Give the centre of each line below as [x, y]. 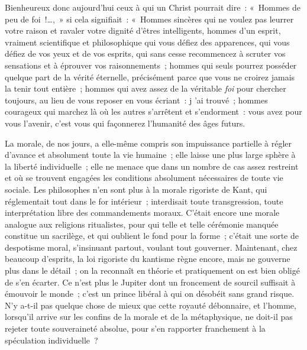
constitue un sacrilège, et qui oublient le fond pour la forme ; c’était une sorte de [152, 236]
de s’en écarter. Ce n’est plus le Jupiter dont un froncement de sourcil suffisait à [150, 282]
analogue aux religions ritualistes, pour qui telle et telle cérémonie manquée [142, 224]
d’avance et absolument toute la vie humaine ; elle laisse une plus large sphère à [150, 155]
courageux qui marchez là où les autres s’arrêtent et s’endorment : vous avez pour [153, 111]
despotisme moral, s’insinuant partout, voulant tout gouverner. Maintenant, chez [151, 247]
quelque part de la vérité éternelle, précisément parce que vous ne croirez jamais [150, 77]
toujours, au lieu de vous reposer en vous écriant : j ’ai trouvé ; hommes [136, 100]
